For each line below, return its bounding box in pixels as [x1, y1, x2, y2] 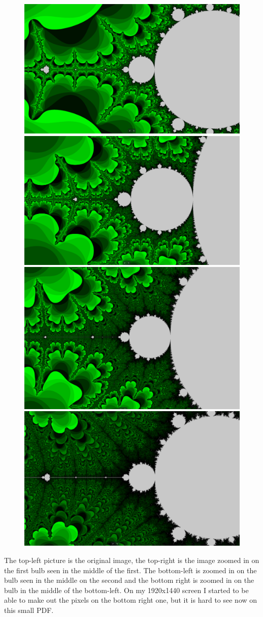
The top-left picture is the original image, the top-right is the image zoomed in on [4, 555, 259, 566]
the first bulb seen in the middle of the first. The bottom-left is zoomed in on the [4, 565, 257, 575]
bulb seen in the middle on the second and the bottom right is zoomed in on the [4, 575, 254, 585]
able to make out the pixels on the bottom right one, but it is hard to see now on [4, 595, 257, 605]
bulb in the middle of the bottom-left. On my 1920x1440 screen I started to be [4, 584, 249, 595]
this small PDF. [4, 604, 54, 615]
